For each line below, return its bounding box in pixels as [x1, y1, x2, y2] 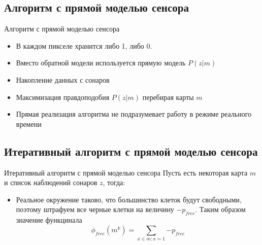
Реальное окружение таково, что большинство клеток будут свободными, [16, 194, 242, 204]
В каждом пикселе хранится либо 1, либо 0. [16, 40, 152, 51]
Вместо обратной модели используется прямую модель [16, 57, 186, 68]
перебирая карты [142, 91, 194, 102]
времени [16, 118, 42, 129]
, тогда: [103, 177, 125, 188]
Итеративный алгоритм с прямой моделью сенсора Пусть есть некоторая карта [4, 167, 248, 178]
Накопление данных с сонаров [16, 74, 110, 85]
